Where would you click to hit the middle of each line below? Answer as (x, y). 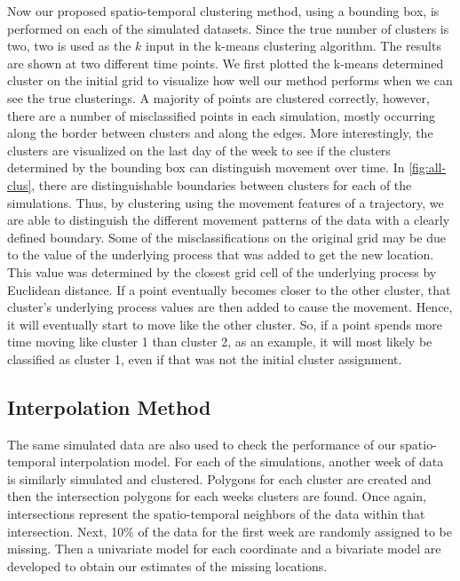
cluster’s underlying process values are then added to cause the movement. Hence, (230, 307)
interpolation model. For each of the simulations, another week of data (252, 462)
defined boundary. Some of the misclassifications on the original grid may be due (226, 237)
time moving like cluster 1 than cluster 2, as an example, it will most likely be (220, 342)
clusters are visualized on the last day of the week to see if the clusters (199, 150)
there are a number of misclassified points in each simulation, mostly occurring (222, 115)
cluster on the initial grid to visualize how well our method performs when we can (230, 80)
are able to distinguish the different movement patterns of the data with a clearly (229, 220)
